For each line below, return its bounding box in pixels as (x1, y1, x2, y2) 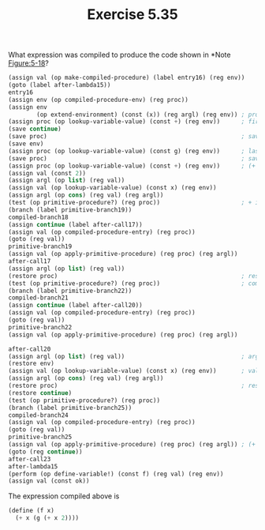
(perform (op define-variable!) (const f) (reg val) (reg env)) (8, 470, 224, 478)
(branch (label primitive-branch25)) (8, 404, 132, 412)
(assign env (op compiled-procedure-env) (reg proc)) (8, 96, 189, 103)
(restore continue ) (8, 389, 73, 397)
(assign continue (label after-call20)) (8, 302, 144, 310)
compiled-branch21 (8, 294, 69, 302)
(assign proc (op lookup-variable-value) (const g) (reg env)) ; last (8, 147, 263, 155)
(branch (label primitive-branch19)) (8, 205, 132, 214)
